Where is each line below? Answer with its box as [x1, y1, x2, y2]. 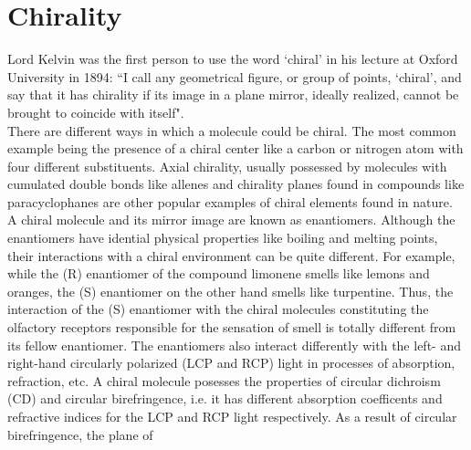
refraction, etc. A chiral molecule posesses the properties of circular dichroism [7, 371, 441, 390]
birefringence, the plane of [7, 424, 153, 444]
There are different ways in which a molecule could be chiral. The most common [7, 120, 456, 140]
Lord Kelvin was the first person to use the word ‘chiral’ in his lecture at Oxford [7, 49, 458, 68]
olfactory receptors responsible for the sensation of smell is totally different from [7, 318, 456, 337]
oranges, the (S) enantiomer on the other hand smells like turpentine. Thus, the [7, 281, 454, 300]
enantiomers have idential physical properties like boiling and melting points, [7, 228, 438, 247]
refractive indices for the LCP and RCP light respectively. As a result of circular [7, 407, 457, 425]
